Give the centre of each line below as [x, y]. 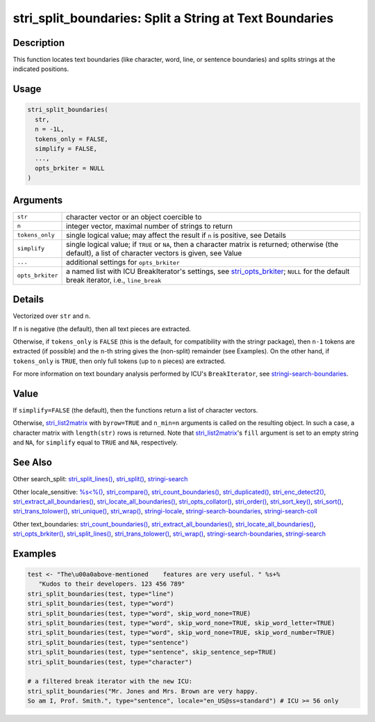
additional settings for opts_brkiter [123, 262]
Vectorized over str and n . [52, 316]
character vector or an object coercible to [134, 217]
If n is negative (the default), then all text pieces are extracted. [102, 329]
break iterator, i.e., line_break [114, 280]
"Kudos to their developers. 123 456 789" [112, 584]
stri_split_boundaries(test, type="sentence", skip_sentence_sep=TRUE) [152, 652]
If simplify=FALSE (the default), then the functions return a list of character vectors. [135, 410]
